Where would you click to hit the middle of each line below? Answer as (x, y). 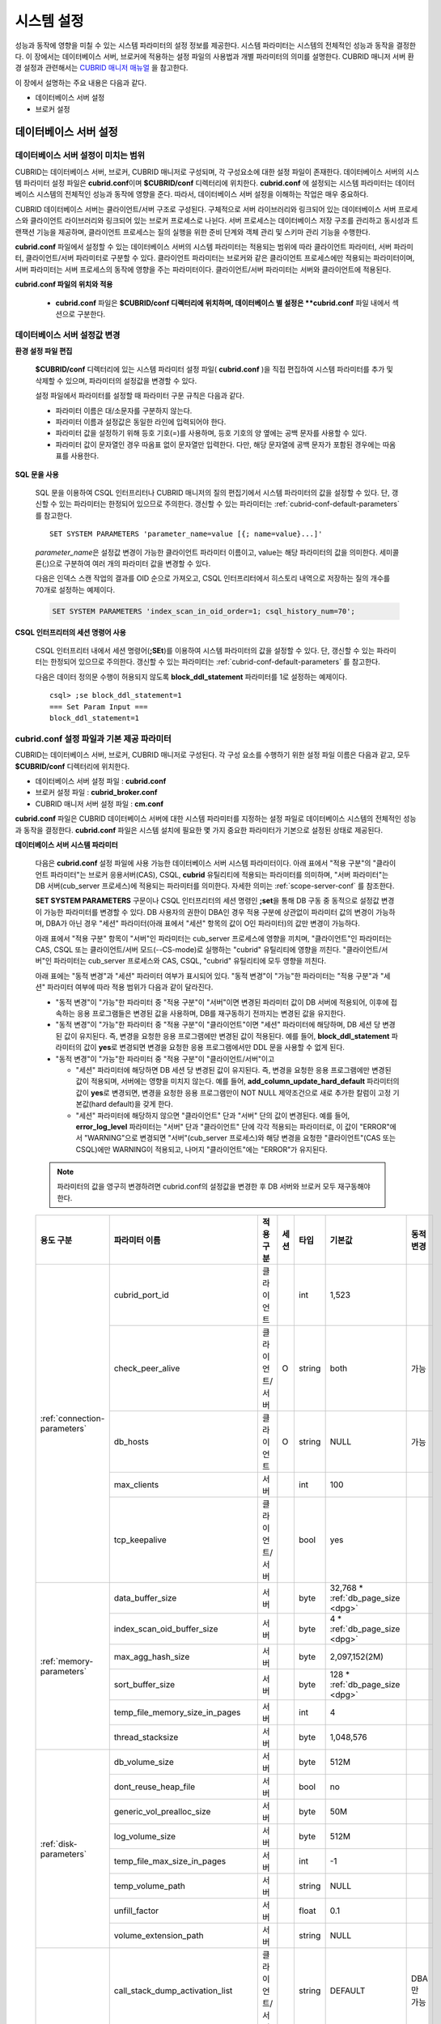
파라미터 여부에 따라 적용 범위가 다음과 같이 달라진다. (130, 987)
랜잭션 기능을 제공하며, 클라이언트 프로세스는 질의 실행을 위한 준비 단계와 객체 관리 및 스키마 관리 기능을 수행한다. (193, 232)
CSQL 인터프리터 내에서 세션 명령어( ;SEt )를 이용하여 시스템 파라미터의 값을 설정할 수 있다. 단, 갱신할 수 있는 (205, 651)
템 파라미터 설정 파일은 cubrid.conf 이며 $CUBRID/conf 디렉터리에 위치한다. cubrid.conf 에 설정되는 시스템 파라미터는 (204, 183)
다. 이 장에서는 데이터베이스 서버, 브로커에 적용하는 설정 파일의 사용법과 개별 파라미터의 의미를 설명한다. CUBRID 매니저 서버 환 (214, 56)
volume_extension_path (159, 1936)
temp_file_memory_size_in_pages (177, 1712)
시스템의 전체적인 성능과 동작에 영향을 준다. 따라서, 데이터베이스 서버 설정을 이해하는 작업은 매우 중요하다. (203, 194)
